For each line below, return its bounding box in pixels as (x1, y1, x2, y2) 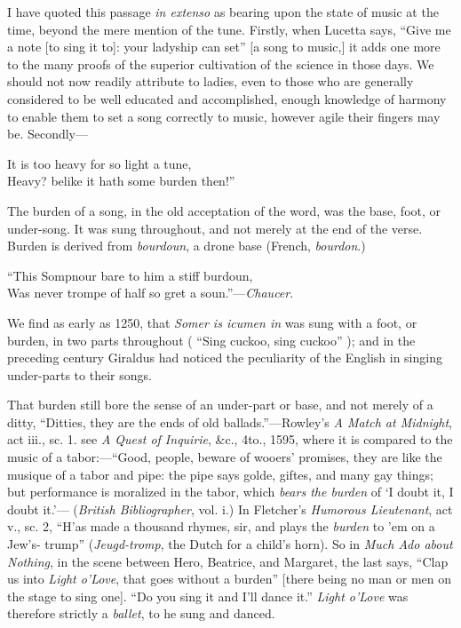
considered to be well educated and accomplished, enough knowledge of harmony (7, 89, 447, 107)
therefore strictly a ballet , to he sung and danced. (7, 604, 275, 623)
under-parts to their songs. (7, 365, 152, 384)
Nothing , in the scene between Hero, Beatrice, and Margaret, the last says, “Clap (7, 552, 449, 570)
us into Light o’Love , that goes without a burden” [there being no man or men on (7, 569, 452, 588)
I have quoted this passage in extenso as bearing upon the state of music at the (7, 3, 439, 20)
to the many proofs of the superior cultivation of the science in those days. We (7, 54, 434, 73)
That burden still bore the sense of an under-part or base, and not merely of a (7, 395, 433, 414)
